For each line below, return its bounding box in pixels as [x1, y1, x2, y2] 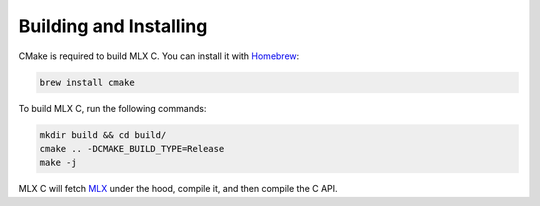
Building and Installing [18, 15, 208, 37]
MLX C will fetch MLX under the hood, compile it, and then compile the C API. [18, 183, 339, 195]
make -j [39, 157, 77, 169]
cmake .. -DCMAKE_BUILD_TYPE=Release [39, 143, 225, 154]
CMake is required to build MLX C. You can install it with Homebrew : [18, 50, 300, 62]
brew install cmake [39, 76, 135, 88]
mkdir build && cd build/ [39, 129, 167, 140]
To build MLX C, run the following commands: [18, 102, 207, 114]
